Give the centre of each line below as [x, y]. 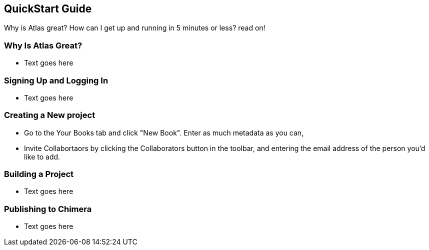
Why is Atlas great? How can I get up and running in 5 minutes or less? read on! [135, 28]
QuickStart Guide [48, 9]
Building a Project [39, 174]
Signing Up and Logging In [56, 80]
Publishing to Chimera [48, 209]
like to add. [42, 156]
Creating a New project [50, 115]
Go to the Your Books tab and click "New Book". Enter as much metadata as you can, [164, 132]
